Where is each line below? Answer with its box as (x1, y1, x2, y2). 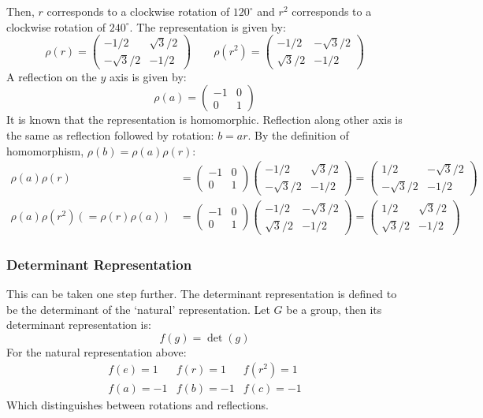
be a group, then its (286, 300, 382, 317)
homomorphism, (6, 142, 84, 159)
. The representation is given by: (129, 18, 286, 35)
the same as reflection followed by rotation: (6, 127, 214, 144)
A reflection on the (6, 68, 97, 84)
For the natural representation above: (6, 343, 187, 360)
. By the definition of (247, 127, 349, 144)
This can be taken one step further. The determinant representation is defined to (6, 285, 397, 301)
